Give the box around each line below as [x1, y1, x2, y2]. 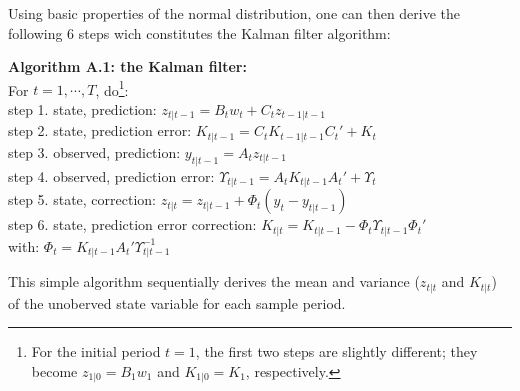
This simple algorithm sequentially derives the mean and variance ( [8, 271, 420, 292]
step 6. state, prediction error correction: [8, 214, 257, 235]
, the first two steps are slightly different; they [195, 341, 478, 362]
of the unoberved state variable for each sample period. [8, 292, 346, 313]
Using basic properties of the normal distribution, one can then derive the [8, 3, 461, 23]
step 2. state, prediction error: [8, 120, 192, 141]
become [31, 361, 78, 382]
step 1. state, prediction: [8, 99, 157, 120]
